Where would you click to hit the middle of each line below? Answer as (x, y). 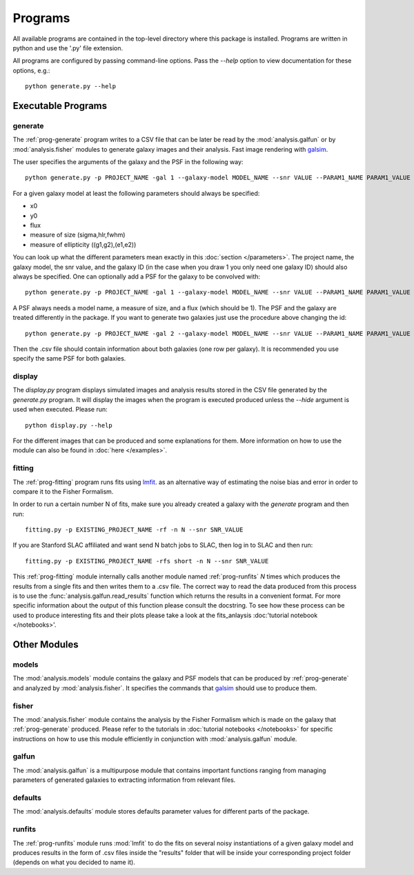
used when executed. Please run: (60, 410)
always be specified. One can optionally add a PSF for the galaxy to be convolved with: (137, 276)
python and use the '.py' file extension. (68, 48)
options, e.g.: (31, 70)
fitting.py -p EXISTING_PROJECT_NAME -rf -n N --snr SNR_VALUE (134, 530)
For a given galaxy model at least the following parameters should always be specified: (136, 193)
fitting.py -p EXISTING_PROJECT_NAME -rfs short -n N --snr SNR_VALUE (147, 561)
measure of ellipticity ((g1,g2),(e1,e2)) (83, 244)
